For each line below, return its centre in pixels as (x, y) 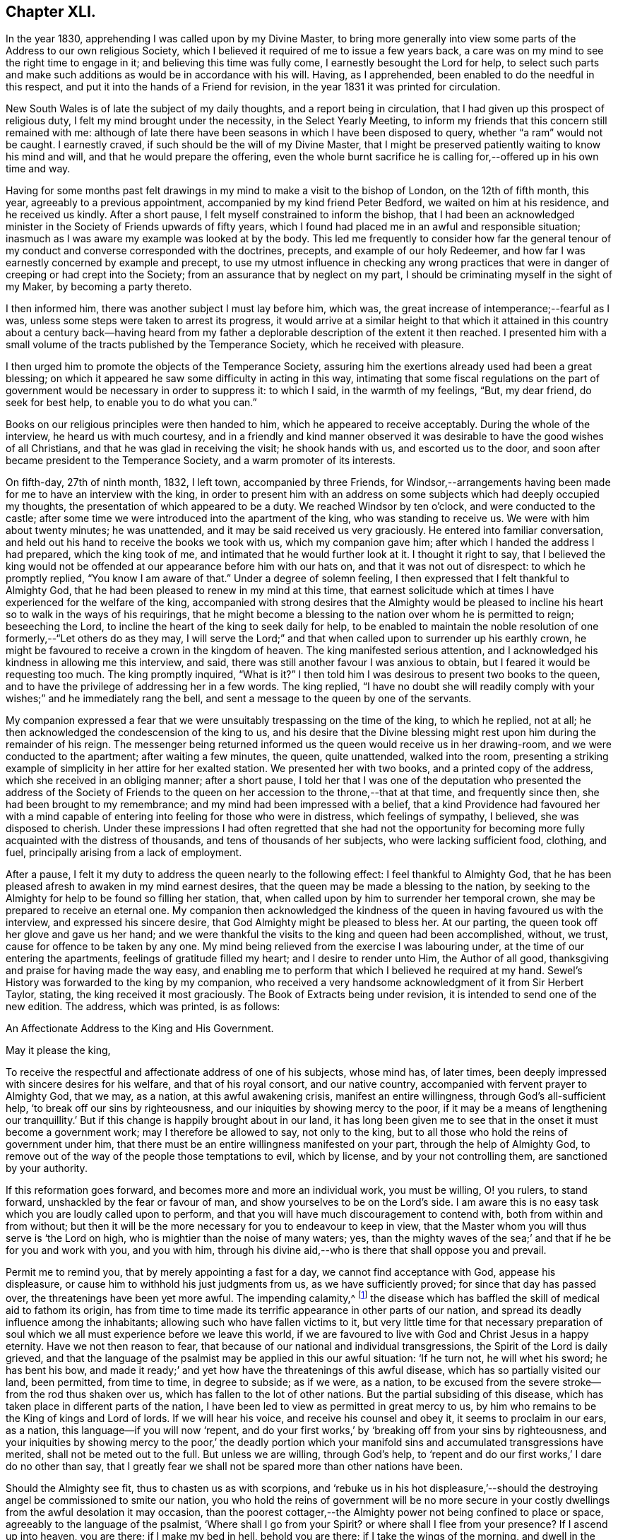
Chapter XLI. (51, 12)
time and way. (38, 169)
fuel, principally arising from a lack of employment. (124, 853)
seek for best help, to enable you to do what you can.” (131, 403)
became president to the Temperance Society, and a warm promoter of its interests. (201, 461)
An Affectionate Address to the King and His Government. (140, 1029)
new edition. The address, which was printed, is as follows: (143, 1007)
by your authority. (47, 1168)
